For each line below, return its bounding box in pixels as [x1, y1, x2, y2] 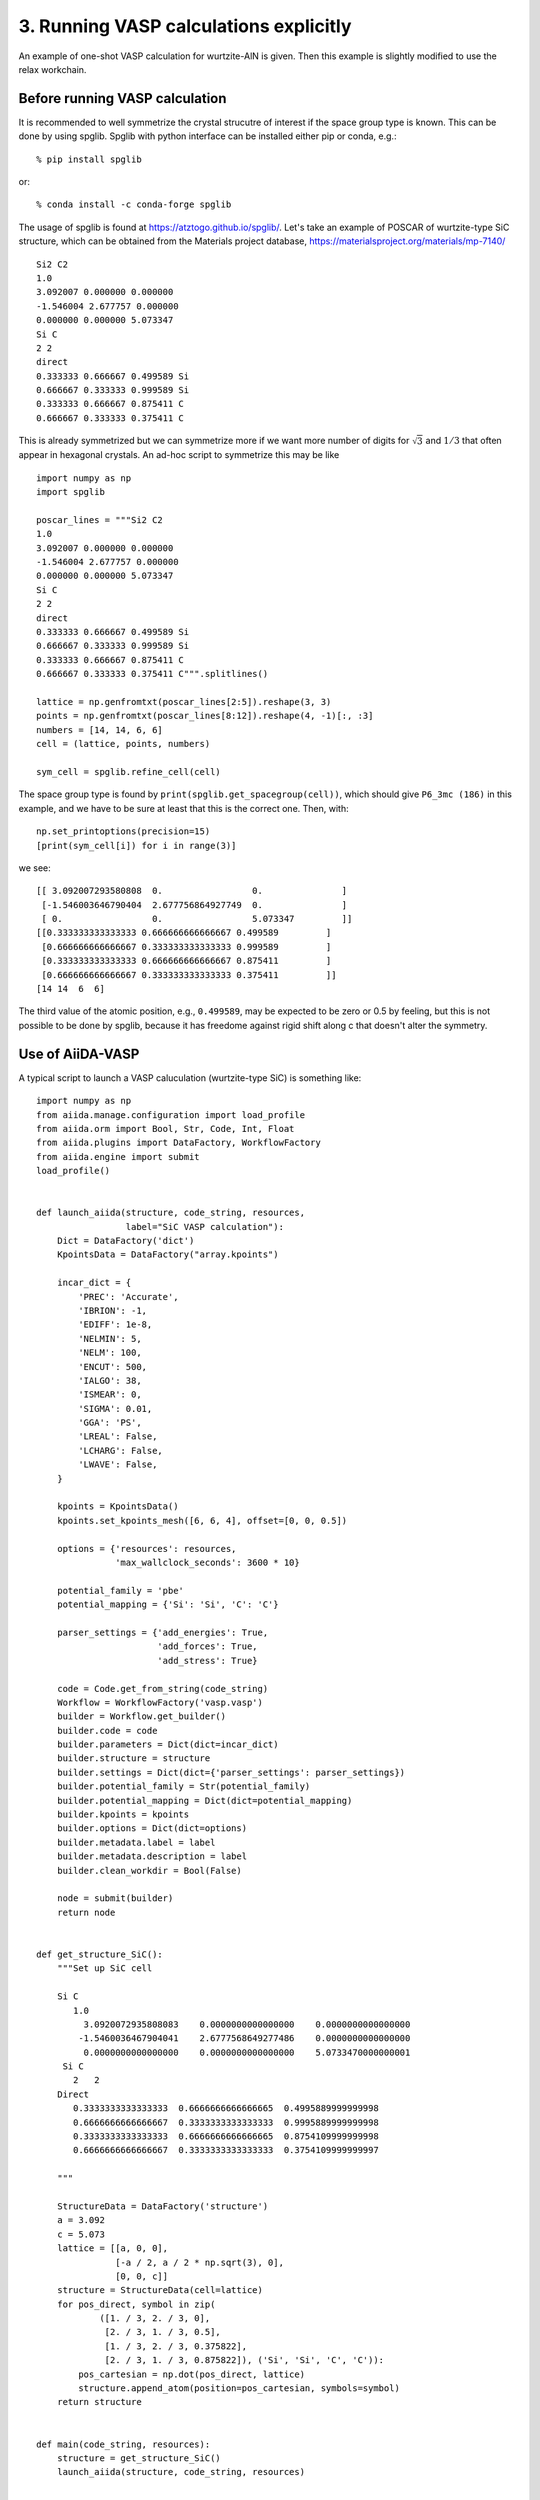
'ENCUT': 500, [78, 1361, 148, 1372]
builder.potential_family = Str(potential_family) [56, 1781, 311, 1792]
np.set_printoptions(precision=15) [36, 826, 211, 837]
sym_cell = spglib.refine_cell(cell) [36, 766, 222, 777]
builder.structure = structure [56, 1753, 211, 1764]
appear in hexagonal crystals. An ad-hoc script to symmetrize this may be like [18, 449, 340, 461]
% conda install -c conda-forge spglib [36, 199, 232, 210]
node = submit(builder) [56, 1893, 174, 1904]
